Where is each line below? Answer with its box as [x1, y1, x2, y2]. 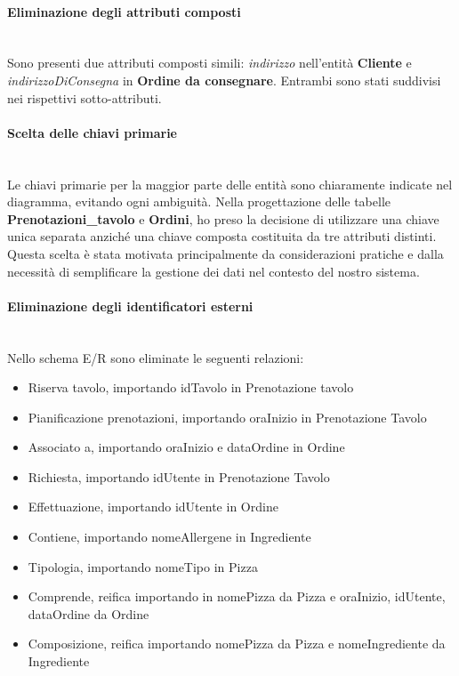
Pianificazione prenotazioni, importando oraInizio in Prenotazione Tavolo [28, 407, 427, 426]
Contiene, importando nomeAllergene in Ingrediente [28, 527, 311, 546]
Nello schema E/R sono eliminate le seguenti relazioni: [7, 348, 304, 366]
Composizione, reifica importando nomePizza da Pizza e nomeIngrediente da [28, 634, 446, 653]
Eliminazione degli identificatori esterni [7, 296, 254, 315]
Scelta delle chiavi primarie [7, 123, 177, 141]
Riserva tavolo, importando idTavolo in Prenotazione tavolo [28, 378, 354, 397]
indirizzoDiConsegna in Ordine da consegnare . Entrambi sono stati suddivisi [7, 70, 441, 89]
